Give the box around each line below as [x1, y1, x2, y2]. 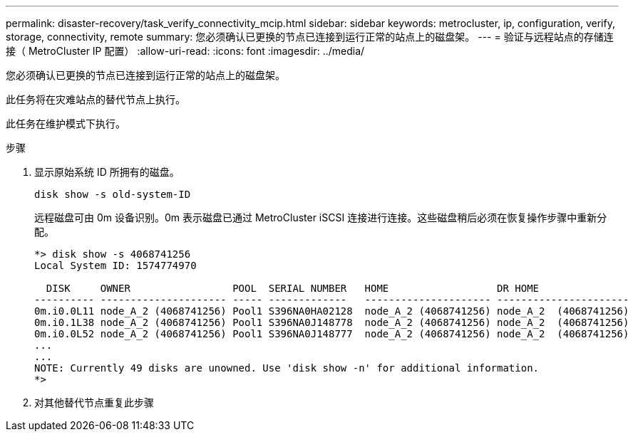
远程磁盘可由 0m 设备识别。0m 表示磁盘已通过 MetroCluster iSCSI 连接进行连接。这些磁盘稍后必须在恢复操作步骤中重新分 [34, 211, 607, 223]
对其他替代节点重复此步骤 [34, 396, 154, 409]
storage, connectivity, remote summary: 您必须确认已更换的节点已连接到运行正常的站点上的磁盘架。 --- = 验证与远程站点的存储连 [6, 31, 614, 43]
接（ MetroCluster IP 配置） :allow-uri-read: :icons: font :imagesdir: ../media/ [6, 45, 365, 57]
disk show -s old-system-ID [34, 189, 191, 200]
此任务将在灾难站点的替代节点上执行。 [6, 93, 185, 105]
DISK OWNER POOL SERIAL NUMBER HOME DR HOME [46, 283, 540, 294]
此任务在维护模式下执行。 [6, 117, 125, 130]
